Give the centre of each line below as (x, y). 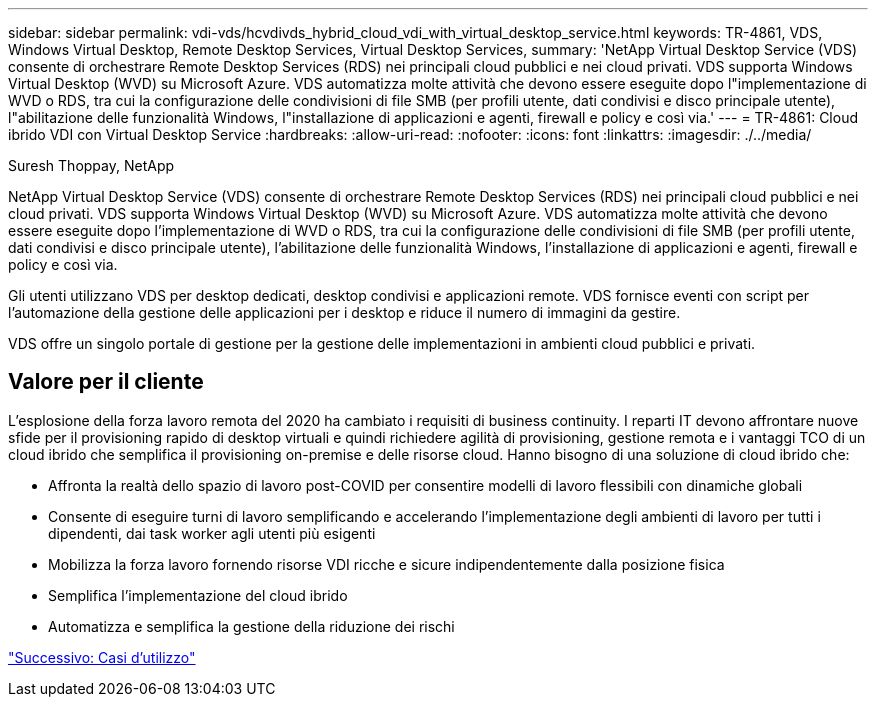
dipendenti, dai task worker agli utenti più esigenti (212, 533)
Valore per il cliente (106, 382)
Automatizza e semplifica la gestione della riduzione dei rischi (251, 626)
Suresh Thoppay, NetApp (91, 165)
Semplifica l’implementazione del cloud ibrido (198, 595)
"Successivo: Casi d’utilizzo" (102, 657)
